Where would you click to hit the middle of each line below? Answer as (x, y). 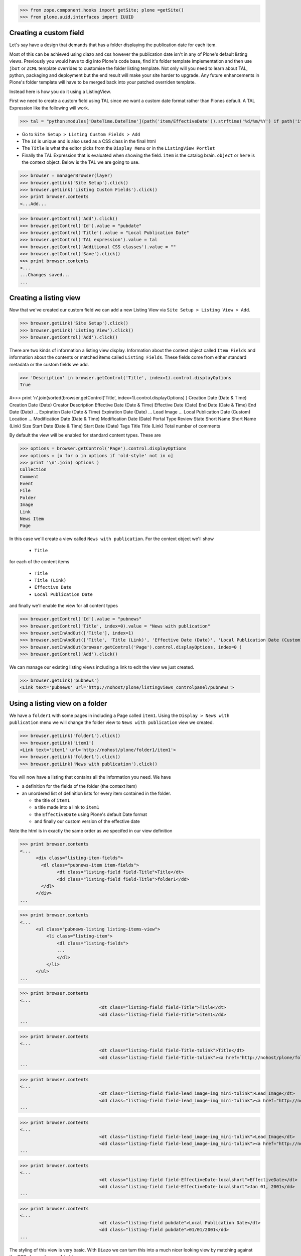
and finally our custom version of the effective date (87, 821)
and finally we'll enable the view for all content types (63, 606)
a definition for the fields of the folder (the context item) (80, 786)
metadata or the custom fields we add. (49, 364)
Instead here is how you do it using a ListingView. (60, 91)
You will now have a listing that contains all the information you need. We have (90, 777)
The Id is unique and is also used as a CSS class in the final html (89, 141)
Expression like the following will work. (49, 108)
